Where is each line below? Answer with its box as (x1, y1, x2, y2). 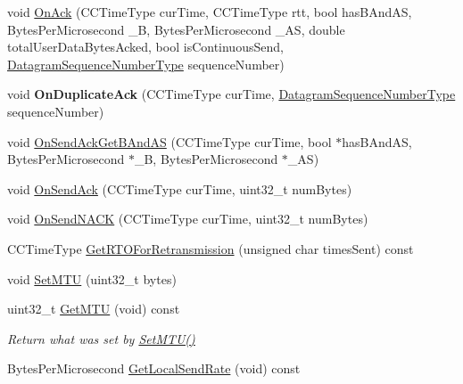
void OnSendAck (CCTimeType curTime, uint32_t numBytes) (7, 179, 352, 198)
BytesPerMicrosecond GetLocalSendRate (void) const (7, 359, 301, 378)
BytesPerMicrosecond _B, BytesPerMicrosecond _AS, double (7, 20, 345, 38)
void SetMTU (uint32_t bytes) (7, 269, 177, 288)
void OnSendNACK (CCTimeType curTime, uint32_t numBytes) (7, 209, 368, 228)
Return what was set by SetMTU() (7, 329, 195, 347)
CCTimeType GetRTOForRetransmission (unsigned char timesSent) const (7, 239, 414, 257)
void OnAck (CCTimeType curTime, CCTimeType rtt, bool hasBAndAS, (7, 3, 412, 20)
